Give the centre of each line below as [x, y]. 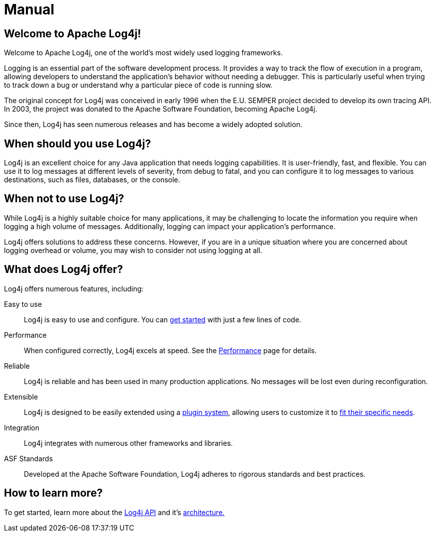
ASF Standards [29, 458]
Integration [22, 427]
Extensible [21, 397]
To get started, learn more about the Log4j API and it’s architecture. [114, 512]
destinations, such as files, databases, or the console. [92, 180]
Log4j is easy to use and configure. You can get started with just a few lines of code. [163, 319]
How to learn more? [54, 493]
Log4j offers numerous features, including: [74, 288]
